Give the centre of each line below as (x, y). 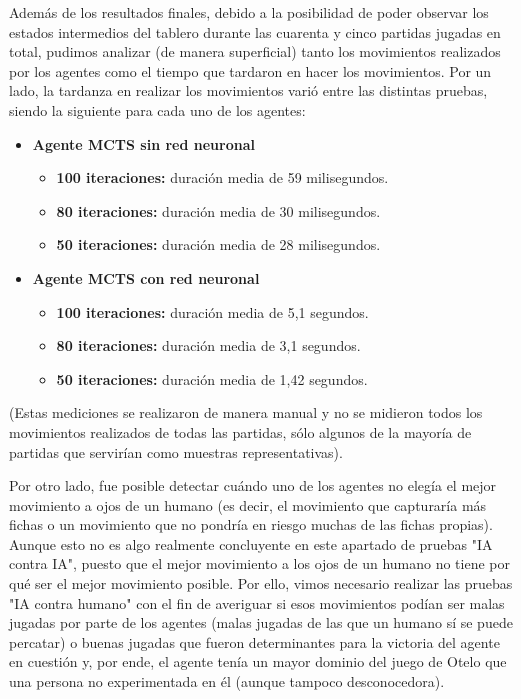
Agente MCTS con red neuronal (146, 277)
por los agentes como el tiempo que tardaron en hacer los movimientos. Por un (250, 70)
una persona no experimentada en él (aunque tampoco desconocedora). (227, 681)
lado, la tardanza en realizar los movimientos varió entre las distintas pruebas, (248, 90)
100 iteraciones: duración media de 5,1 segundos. (212, 311)
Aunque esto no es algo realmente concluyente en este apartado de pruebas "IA (251, 543)
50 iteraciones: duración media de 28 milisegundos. (218, 244)
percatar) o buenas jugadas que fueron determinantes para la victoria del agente (254, 641)
